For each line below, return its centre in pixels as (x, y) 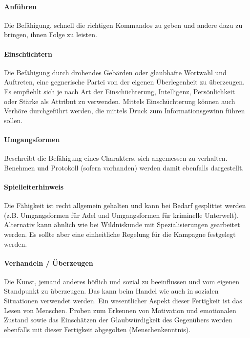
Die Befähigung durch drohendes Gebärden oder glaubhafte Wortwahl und (115, 72)
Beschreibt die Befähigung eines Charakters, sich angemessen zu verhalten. (116, 158)
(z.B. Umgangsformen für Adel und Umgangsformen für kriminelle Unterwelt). (121, 215)
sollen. (13, 120)
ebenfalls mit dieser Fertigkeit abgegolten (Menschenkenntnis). (97, 329)
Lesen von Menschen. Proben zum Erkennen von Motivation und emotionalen (120, 310)
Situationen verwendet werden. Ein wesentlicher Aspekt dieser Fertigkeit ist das (123, 301)
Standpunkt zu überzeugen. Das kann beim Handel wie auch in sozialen (111, 291)
